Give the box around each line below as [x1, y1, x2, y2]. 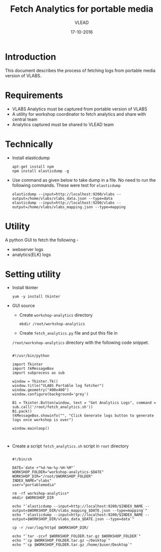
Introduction [5, 51, 56, 62]
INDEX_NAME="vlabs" [12, 478, 52, 483]
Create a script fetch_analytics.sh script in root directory [12, 443, 129, 449]
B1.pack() [12, 409, 33, 414]
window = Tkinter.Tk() [12, 379, 58, 384]
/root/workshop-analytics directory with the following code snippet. [12, 340, 149, 345]
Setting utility [5, 269, 61, 279]
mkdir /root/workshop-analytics [19, 321, 85, 327]
